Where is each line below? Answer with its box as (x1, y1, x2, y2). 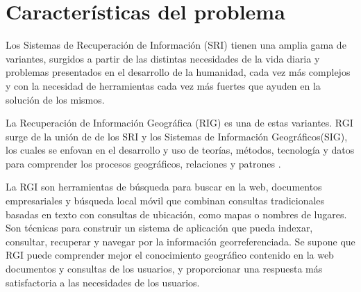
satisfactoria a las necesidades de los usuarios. (6, 275, 200, 289)
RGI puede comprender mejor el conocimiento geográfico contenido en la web (6, 248, 334, 262)
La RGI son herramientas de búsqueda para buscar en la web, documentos (6, 179, 322, 194)
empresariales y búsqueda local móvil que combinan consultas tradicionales (6, 193, 325, 208)
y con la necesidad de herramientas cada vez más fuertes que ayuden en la (6, 78, 321, 92)
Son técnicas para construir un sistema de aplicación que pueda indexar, (6, 220, 313, 235)
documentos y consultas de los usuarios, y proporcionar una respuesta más (6, 261, 323, 276)
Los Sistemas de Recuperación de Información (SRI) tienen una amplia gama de (6, 38, 346, 52)
